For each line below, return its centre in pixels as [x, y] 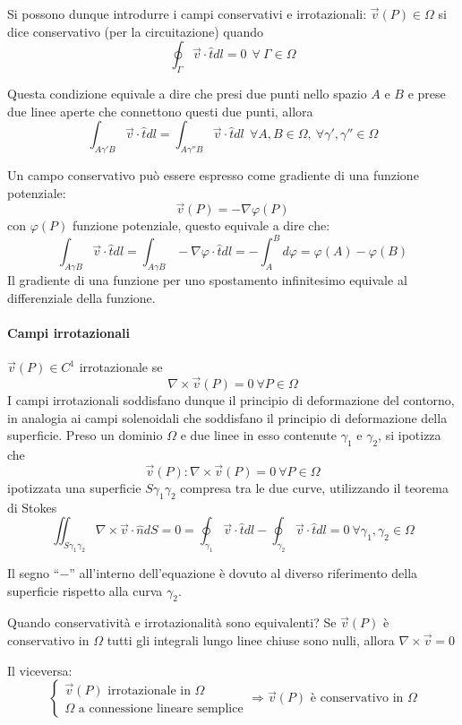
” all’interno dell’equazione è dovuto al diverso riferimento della [244, 573]
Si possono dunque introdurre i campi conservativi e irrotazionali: [187, 13]
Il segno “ [34, 573]
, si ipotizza [410, 435]
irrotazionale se [121, 367]
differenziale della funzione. [81, 297]
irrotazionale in [149, 690]
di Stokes [32, 507]
